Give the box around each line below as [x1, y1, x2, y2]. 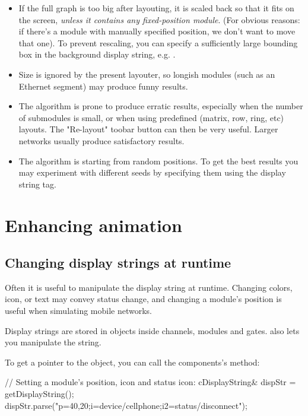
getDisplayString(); [5, 388, 74, 400]
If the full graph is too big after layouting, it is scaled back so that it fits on [18, 2, 294, 14]
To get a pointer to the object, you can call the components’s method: [5, 355, 260, 368]
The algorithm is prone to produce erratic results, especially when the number [18, 100, 303, 112]
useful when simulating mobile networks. [5, 304, 152, 317]
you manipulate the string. [5, 336, 101, 348]
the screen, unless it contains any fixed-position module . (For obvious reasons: [18, 13, 300, 26]
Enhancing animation [5, 212, 182, 237]
